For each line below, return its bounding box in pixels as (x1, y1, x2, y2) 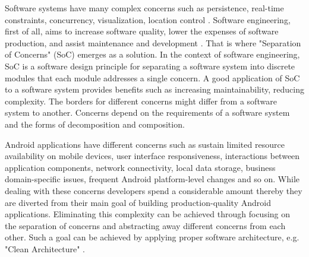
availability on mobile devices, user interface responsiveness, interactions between (5, 150, 300, 162)
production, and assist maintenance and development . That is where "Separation (5, 36, 301, 49)
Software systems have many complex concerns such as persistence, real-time (5, 2, 284, 14)
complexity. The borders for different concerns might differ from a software (5, 94, 277, 107)
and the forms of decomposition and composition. (5, 118, 185, 130)
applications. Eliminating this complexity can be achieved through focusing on (5, 208, 291, 220)
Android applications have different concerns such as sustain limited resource (5, 138, 285, 150)
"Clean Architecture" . (5, 242, 86, 255)
